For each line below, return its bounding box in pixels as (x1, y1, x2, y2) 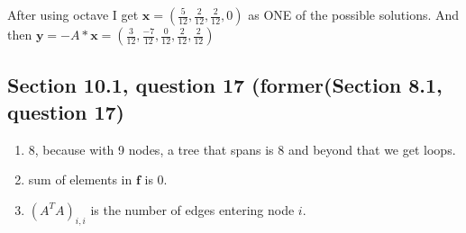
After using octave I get (7, 5, 139, 23)
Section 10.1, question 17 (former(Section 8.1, (7, 71, 443, 99)
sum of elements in (28, 170, 132, 189)
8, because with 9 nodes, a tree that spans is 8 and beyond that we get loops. (28, 139, 456, 158)
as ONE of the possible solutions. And (248, 5, 460, 23)
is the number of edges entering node (90, 200, 295, 219)
